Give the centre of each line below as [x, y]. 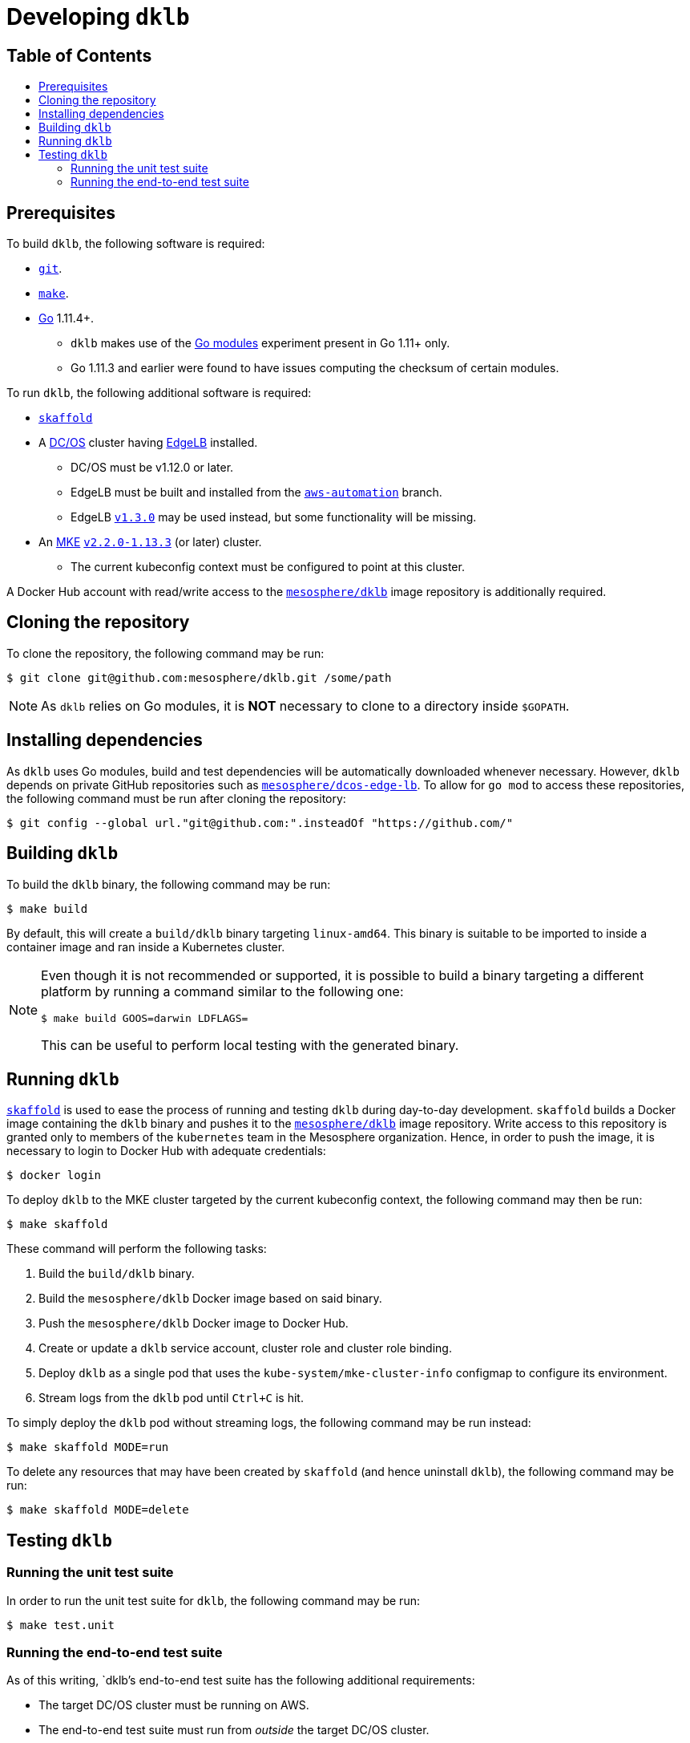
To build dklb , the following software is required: [136, 244]
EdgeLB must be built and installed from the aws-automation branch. [256, 492]
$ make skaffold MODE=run [88, 1447]
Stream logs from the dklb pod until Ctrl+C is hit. [171, 1398]
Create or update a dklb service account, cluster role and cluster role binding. [245, 1348]
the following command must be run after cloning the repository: [176, 798]
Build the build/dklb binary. [117, 1274]
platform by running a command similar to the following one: [222, 991]
